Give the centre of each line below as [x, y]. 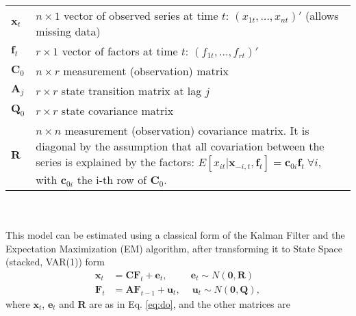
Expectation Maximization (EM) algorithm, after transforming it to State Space [174, 248]
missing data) [68, 31]
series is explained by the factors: [115, 162]
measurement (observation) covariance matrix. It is [187, 130]
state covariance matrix [117, 110]
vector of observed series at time [141, 15]
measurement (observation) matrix [146, 71]
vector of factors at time [120, 51]
